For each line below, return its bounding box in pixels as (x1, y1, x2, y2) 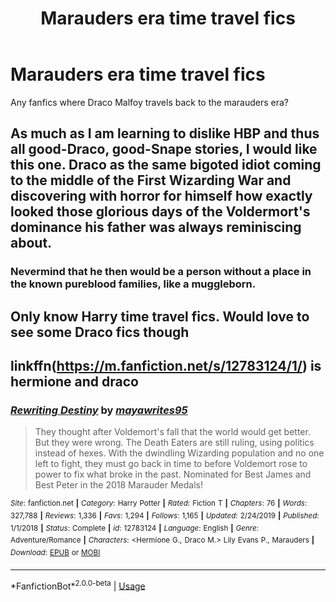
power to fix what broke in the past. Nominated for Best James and (34, 468, 312, 481)
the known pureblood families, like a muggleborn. (10, 277, 257, 291)
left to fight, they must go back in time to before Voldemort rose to (34, 458, 308, 470)
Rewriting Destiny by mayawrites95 (10, 403, 188, 417)
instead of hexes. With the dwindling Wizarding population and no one (34, 447, 325, 459)
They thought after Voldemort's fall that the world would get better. (34, 426, 311, 438)
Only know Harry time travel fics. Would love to (10, 308, 310, 325)
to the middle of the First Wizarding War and (10, 172, 292, 189)
